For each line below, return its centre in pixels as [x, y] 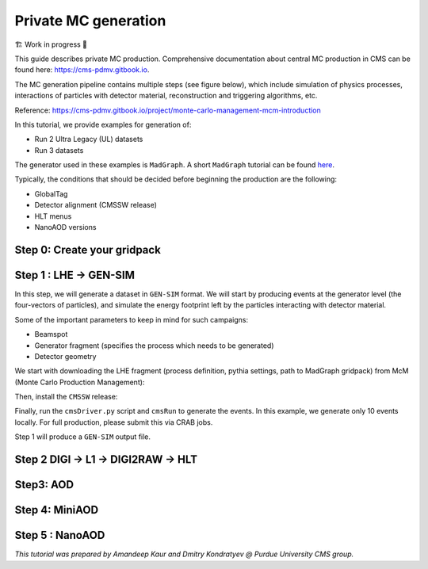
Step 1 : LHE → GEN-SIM [75, 275]
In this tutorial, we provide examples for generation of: [103, 124]
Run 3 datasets [59, 150]
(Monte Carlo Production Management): [80, 382]
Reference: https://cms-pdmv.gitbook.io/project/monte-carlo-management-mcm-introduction [168, 110]
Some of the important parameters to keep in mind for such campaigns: [132, 319]
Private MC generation [90, 21]
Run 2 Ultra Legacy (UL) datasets [89, 139]
